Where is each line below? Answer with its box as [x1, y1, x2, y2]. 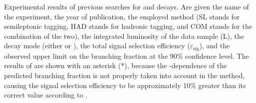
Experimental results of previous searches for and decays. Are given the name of [4, 1, 249, 11]
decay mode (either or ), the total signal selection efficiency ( [4, 40, 190, 51]
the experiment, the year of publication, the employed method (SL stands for [4, 11, 240, 21]
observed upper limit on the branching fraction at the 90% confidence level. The [4, 50, 249, 61]
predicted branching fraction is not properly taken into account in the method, [4, 70, 245, 81]
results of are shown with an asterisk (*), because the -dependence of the [4, 60, 227, 71]
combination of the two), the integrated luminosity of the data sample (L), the [4, 30, 245, 41]
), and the [199, 40, 230, 51]
